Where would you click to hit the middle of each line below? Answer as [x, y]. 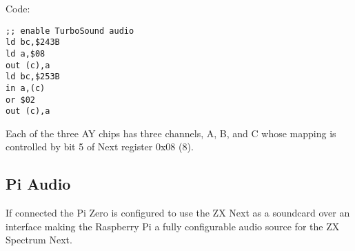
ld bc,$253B [33, 77]
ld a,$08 [26, 53]
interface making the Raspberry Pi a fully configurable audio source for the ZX [173, 226]
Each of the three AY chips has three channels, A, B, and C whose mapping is [171, 133]
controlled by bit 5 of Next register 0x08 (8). [100, 147]
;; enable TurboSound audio [70, 31]
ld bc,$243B [33, 42]
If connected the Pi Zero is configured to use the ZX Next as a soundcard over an [178, 213]
